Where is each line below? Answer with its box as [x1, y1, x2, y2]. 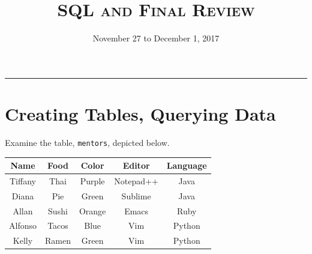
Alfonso [9, 219, 37, 232]
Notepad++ [114, 174, 158, 187]
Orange [79, 204, 106, 217]
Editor [122, 159, 150, 171]
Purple [80, 174, 105, 187]
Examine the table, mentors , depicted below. [5, 136, 170, 148]
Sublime [121, 189, 151, 202]
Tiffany [10, 174, 36, 187]
